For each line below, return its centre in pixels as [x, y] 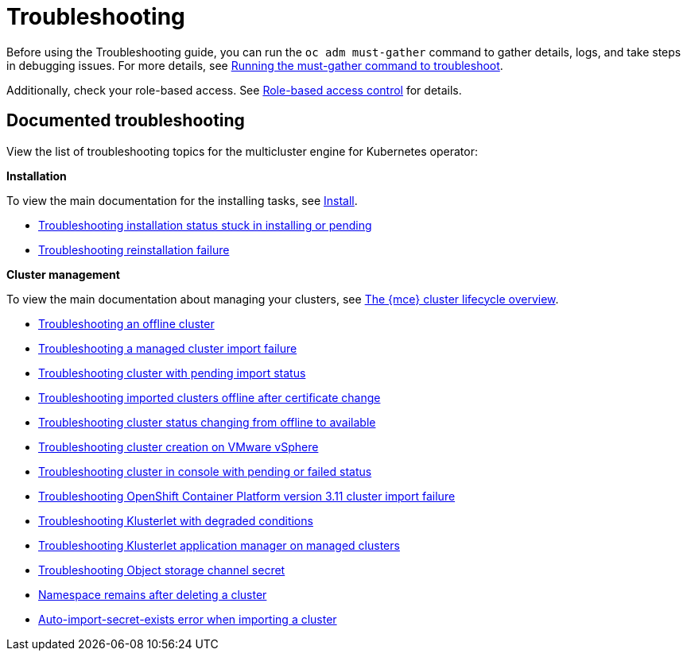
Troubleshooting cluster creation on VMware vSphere [179, 446]
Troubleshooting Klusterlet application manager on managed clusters [219, 545]
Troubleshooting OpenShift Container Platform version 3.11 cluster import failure [247, 496]
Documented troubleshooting [126, 121]
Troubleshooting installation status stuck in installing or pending [205, 225]
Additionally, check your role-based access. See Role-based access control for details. [234, 90]
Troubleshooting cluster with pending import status [172, 373]
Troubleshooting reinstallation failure [134, 249]
